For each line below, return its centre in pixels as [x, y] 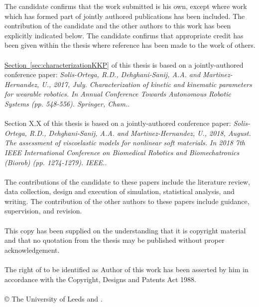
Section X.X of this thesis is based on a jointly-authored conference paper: [118, 123]
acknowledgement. [32, 250]
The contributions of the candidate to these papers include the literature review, [127, 181]
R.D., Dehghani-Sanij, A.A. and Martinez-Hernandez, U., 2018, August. [140, 133]
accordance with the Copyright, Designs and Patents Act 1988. [100, 279]
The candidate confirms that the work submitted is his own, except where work [126, 6]
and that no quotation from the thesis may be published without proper [115, 240]
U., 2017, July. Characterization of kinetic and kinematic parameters [147, 84]
